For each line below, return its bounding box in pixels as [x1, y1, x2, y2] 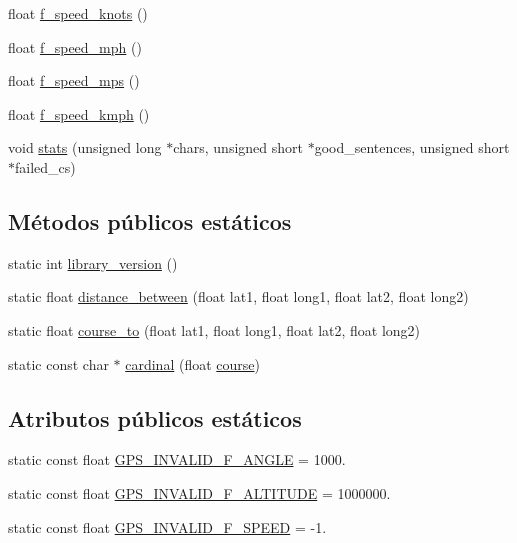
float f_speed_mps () [8, 70, 140, 91]
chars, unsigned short [173, 137, 303, 158]
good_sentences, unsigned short [314, 137, 510, 158]
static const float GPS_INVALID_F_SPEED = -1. [8, 516, 327, 537]
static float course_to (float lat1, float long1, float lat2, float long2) [8, 319, 421, 340]
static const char [8, 353, 109, 374]
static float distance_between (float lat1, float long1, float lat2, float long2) [8, 286, 469, 307]
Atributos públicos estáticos [8, 402, 302, 433]
